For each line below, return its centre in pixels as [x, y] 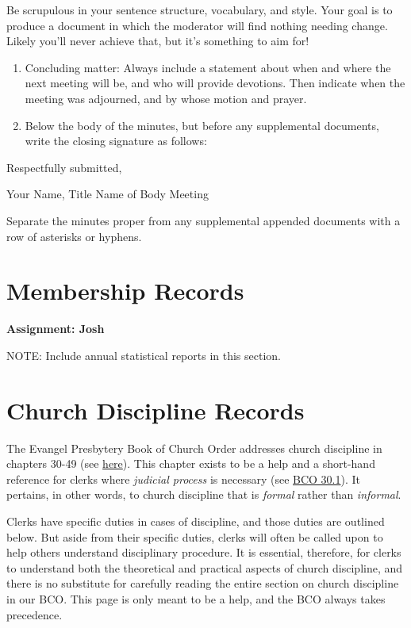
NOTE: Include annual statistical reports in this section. [144, 355]
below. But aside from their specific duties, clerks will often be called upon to [195, 536]
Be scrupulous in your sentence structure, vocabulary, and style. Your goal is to [200, 10]
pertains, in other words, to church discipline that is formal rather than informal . [204, 494]
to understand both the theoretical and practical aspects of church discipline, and [205, 567]
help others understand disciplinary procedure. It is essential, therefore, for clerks [204, 552]
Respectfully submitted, [64, 167]
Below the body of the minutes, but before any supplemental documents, [202, 125]
